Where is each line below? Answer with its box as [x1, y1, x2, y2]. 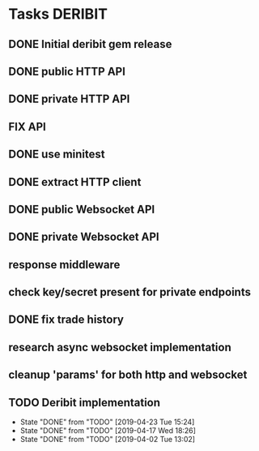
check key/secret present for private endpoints [8, 286, 251, 299]
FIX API [8, 119, 46, 134]
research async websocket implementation [8, 340, 232, 354]
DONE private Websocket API [8, 230, 159, 244]
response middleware [8, 257, 121, 272]
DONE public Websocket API [8, 202, 155, 216]
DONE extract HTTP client [8, 175, 142, 189]
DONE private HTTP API [8, 92, 130, 106]
